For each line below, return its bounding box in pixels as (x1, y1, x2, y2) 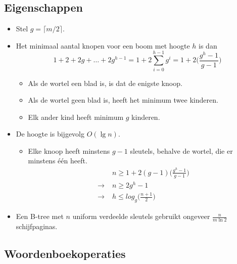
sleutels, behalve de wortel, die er (130, 145, 233, 156)
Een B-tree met (16, 211, 64, 222)
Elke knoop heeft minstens (28, 145, 110, 156)
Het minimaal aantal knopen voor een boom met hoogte (16, 40, 190, 51)
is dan (199, 40, 217, 51)
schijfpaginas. (16, 221, 58, 231)
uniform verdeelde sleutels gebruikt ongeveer (72, 211, 210, 222)
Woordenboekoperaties (4, 245, 126, 261)
